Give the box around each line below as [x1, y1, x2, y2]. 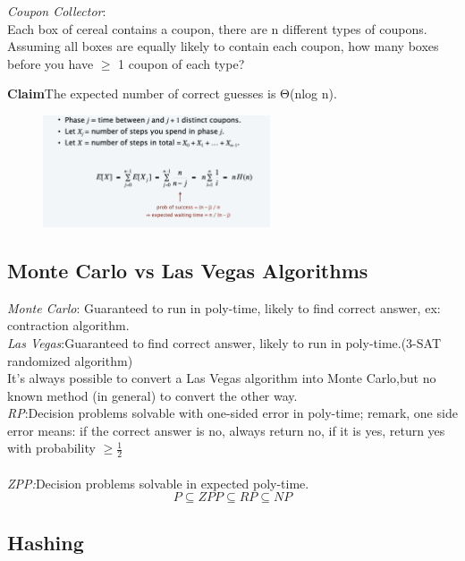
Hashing [7, 528, 84, 556]
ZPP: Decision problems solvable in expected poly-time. [7, 473, 309, 492]
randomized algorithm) [7, 351, 133, 370]
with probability [7, 438, 96, 457]
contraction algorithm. [7, 316, 130, 335]
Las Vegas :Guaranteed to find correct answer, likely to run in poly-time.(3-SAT [7, 333, 442, 352]
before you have [7, 54, 94, 72]
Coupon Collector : [7, 2, 106, 20]
